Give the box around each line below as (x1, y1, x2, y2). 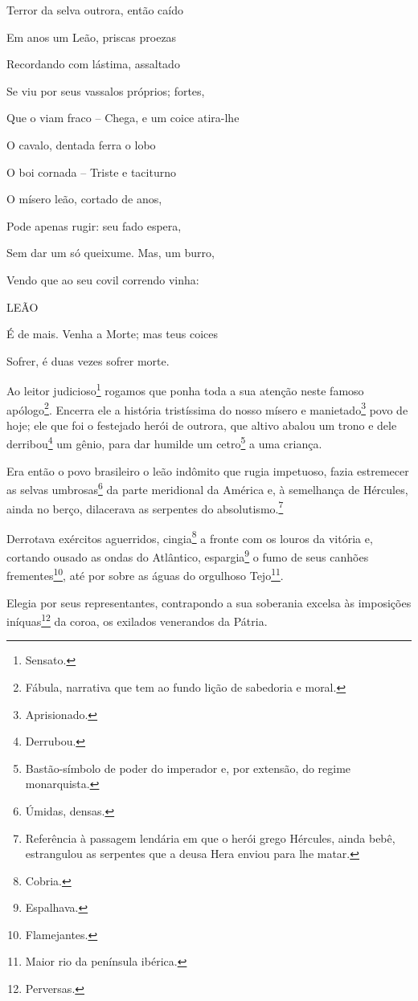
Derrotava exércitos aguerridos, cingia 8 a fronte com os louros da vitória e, (6, 527, 373, 546)
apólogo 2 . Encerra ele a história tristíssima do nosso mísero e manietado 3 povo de (6, 398, 408, 418)
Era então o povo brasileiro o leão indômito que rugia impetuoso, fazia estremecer (6, 462, 409, 479)
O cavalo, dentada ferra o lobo (6, 136, 156, 153)
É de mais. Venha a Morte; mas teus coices (6, 325, 218, 342)
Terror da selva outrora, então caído (6, 2, 183, 18)
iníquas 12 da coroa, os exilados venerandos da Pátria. (6, 611, 268, 629)
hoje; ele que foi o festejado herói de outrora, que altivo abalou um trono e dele (6, 416, 397, 433)
